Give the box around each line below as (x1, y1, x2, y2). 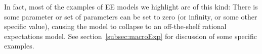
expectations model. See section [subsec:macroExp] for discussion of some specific (4, 30, 257, 41)
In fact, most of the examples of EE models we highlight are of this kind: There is (4, 1, 258, 11)
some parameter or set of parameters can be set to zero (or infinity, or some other (4, 11, 257, 21)
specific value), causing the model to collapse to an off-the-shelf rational (4, 21, 227, 31)
